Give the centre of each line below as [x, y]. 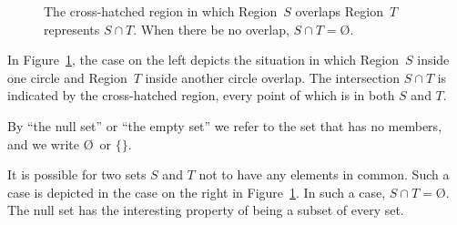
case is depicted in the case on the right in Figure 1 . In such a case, [197, 192]
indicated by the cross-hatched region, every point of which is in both [201, 95]
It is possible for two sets [77, 174]
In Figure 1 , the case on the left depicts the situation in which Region [203, 60]
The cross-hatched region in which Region [161, 11]
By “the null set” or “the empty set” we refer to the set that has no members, [225, 125]
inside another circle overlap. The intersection [273, 77]
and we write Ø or [60, 143]
